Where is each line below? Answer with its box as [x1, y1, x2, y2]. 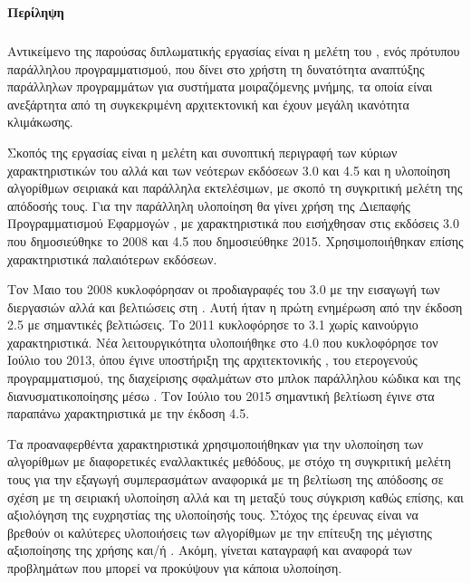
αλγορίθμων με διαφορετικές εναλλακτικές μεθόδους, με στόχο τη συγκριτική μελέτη [7, 452, 451, 471]
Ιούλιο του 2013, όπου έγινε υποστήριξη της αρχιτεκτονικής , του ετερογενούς [7, 350, 418, 369]
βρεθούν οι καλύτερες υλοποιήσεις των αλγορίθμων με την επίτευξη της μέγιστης [7, 522, 432, 541]
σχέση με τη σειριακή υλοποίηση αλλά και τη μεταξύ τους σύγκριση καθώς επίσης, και [7, 487, 464, 506]
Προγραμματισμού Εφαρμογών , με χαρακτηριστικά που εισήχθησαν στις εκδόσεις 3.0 [7, 214, 459, 233]
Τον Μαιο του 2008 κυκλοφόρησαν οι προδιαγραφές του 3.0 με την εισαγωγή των [7, 280, 440, 299]
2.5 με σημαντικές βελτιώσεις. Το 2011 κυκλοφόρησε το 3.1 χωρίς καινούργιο [7, 315, 418, 334]
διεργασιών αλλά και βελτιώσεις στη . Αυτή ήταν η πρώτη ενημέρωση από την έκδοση [7, 297, 463, 316]
